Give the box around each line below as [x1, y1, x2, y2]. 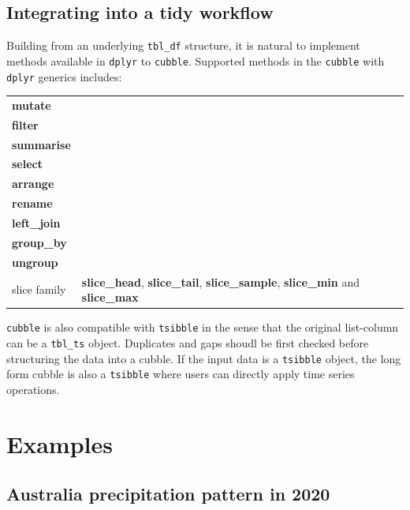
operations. [6, 381, 60, 397]
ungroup [12, 253, 58, 270]
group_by [12, 234, 67, 250]
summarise [12, 136, 71, 152]
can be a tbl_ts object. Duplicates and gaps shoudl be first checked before [6, 334, 369, 351]
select [12, 156, 43, 172]
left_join [12, 214, 61, 231]
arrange [12, 175, 54, 192]
